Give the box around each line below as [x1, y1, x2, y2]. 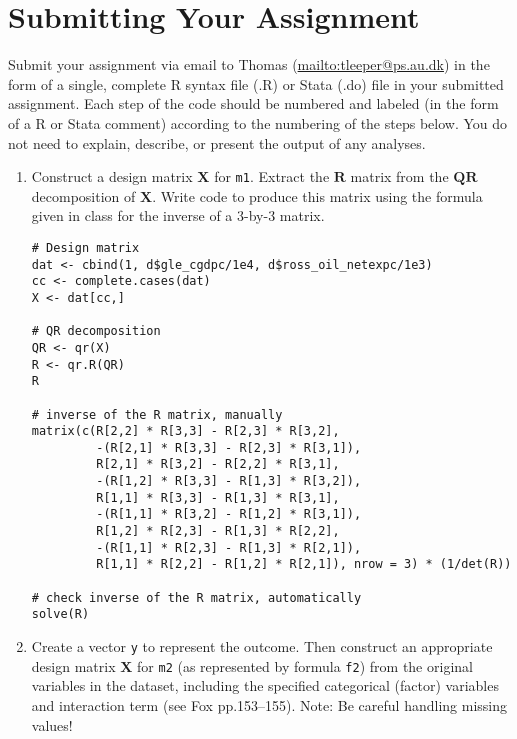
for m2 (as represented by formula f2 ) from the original [137, 655, 473, 676]
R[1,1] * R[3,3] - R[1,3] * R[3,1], [96, 490, 340, 505]
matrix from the [350, 166, 449, 187]
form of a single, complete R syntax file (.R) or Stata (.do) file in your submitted [8, 73, 504, 94]
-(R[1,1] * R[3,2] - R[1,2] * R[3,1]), [96, 507, 362, 522]
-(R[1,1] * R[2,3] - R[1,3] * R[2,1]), [96, 540, 362, 555]
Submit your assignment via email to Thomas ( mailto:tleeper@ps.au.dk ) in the [8, 54, 490, 75]
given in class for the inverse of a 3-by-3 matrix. [31, 205, 325, 226]
